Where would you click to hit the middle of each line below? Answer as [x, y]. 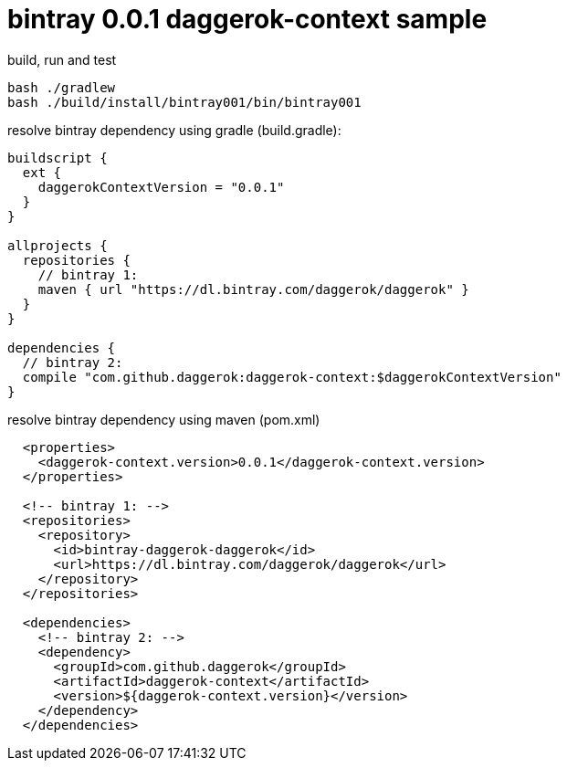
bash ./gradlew [62, 87]
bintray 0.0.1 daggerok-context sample [247, 19]
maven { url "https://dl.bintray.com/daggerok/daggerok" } [253, 289]
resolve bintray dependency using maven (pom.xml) [164, 419]
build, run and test [62, 59]
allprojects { [58, 245]
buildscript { [58, 158]
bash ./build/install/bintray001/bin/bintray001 [184, 102]
